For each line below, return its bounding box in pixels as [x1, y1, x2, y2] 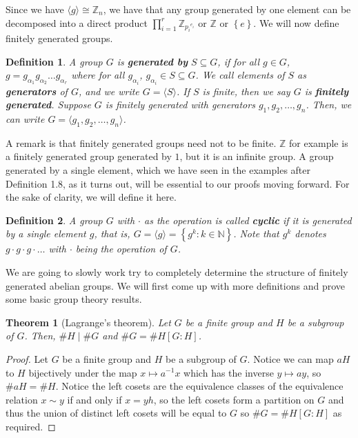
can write [6, 112, 45, 126]
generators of [6, 83, 68, 98]
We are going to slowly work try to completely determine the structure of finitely [6, 264, 348, 279]
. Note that [233, 226, 279, 241]
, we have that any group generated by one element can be [103, 2, 351, 16]
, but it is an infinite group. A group [179, 149, 334, 163]
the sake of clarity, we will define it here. [6, 190, 177, 204]
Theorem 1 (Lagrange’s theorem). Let [6, 315, 171, 329]
